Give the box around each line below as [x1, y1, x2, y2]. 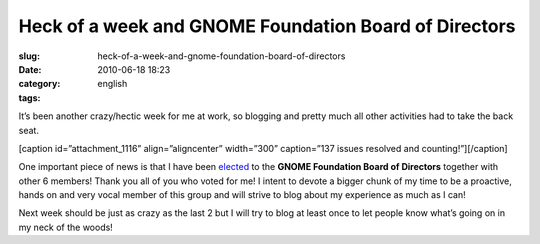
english [97, 78, 128, 90]
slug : [18, 50, 40, 62]
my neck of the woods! [18, 221, 114, 233]
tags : [18, 91, 41, 104]
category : [18, 78, 61, 90]
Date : [18, 63, 42, 75]
